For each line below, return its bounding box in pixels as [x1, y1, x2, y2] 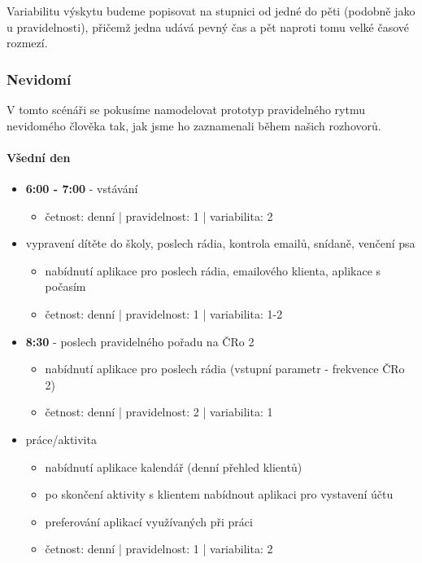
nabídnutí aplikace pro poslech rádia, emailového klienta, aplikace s [45, 262, 381, 279]
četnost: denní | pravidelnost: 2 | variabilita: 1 [45, 403, 273, 420]
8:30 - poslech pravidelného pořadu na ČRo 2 [25, 332, 255, 350]
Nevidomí [7, 68, 72, 89]
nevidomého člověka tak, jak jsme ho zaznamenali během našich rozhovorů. [7, 117, 381, 134]
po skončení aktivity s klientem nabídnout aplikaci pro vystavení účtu [45, 486, 394, 503]
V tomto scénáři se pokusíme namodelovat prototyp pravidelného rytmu [7, 101, 365, 117]
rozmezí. [7, 34, 48, 51]
